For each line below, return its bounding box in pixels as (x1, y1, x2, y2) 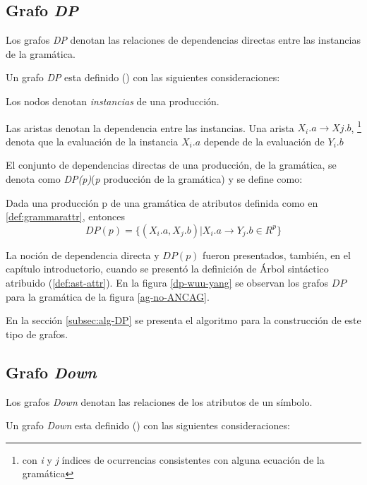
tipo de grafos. (6, 326, 68, 341)
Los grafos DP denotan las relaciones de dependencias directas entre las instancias (6, 32, 361, 47)
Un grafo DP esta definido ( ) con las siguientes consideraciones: (6, 70, 280, 85)
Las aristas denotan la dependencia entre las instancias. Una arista (6, 120, 294, 135)
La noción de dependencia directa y (6, 247, 160, 262)
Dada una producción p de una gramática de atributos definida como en (6, 195, 318, 210)
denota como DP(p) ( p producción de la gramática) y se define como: (6, 172, 303, 186)
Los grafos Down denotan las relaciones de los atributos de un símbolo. (6, 394, 313, 409)
